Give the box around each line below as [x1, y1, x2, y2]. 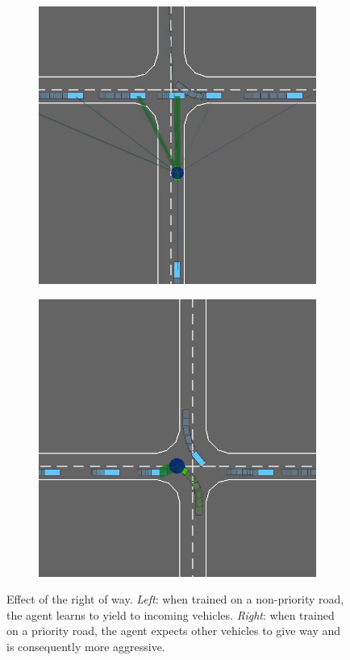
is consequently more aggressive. [6, 637, 165, 654]
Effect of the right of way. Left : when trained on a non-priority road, [6, 591, 344, 608]
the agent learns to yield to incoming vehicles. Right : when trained [6, 606, 335, 623]
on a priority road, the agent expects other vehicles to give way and [6, 622, 341, 639]
